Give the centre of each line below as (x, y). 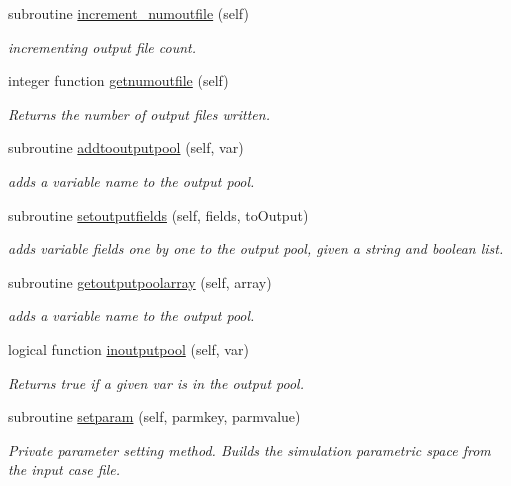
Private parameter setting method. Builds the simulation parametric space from (249, 449)
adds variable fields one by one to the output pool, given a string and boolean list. (256, 248)
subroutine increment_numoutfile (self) (128, 13)
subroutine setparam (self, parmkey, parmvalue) (154, 416)
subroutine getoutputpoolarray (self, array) (140, 281)
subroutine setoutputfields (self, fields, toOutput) (158, 214)
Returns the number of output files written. (139, 113)
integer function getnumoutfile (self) (118, 80)
